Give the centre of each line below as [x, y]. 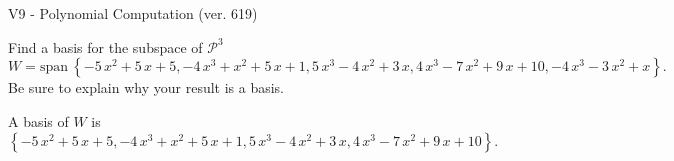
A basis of [38, 120]
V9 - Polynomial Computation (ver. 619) [133, 13]
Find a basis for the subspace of [105, 46]
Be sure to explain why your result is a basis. [146, 87]
